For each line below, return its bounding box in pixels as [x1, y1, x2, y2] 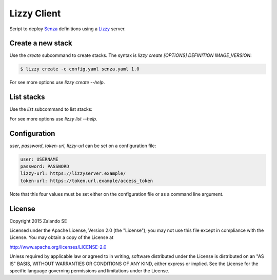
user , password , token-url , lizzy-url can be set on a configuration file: [9, 143, 156, 149]
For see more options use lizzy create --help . [9, 79, 105, 86]
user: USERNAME [20, 156, 58, 162]
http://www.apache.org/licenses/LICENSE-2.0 [9, 244, 107, 250]
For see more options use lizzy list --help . [9, 115, 97, 122]
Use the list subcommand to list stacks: [9, 106, 92, 112]
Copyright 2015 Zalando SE [9, 218, 67, 224]
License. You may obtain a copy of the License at [9, 234, 114, 241]
